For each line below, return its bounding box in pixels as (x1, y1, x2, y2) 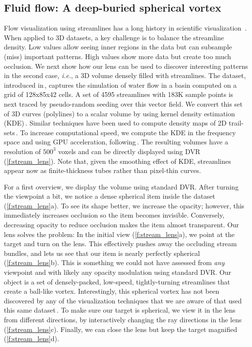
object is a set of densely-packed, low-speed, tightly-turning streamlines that (4, 276, 230, 286)
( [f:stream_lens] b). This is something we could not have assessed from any (4, 257, 225, 268)
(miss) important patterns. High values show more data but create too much (4, 51, 231, 61)
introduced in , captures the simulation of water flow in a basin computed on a (4, 79, 237, 90)
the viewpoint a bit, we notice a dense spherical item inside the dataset (4, 191, 215, 201)
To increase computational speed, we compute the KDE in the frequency (20, 127, 236, 137)
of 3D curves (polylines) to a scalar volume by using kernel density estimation (4, 108, 235, 118)
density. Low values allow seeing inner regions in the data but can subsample (4, 42, 232, 52)
